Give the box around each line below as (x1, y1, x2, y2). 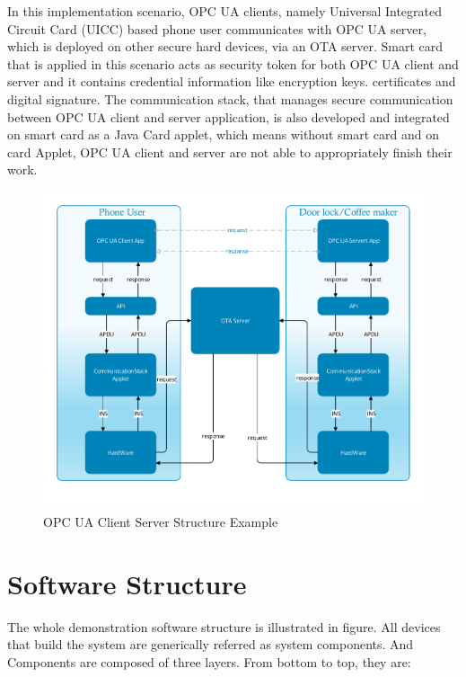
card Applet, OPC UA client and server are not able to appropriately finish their (7, 142, 453, 161)
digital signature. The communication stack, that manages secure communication (7, 89, 453, 108)
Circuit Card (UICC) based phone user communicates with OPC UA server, (7, 19, 426, 38)
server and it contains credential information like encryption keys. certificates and (7, 72, 456, 91)
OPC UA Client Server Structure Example (43, 512, 278, 530)
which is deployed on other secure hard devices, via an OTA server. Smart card (7, 37, 444, 56)
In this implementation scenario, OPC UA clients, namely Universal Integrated (7, 2, 442, 20)
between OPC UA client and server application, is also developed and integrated (7, 107, 450, 126)
